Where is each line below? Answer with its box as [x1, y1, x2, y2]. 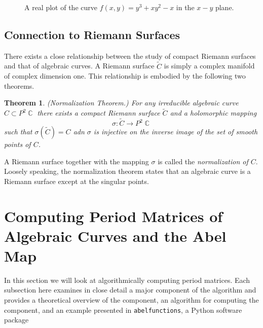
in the [176, 2, 195, 12]
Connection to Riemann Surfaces [4, 26, 180, 42]
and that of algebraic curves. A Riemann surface [4, 60, 155, 71]
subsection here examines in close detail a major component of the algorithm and [4, 284, 256, 295]
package [4, 314, 29, 325]
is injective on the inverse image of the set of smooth [93, 126, 258, 137]
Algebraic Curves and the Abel [4, 225, 227, 246]
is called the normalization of [158, 156, 248, 166]
